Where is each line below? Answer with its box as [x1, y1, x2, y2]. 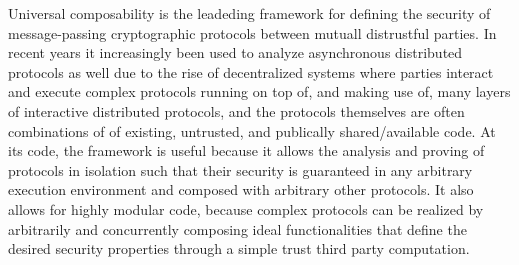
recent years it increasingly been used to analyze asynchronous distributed [8, 42, 463, 63]
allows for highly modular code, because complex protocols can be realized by [8, 198, 484, 219]
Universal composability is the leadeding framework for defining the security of [8, 3, 491, 23]
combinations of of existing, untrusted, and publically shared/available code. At [8, 120, 496, 141]
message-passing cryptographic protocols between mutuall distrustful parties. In [8, 22, 497, 43]
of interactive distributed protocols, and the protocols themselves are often [8, 100, 465, 121]
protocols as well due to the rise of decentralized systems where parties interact [8, 61, 494, 82]
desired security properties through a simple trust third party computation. [8, 238, 470, 259]
